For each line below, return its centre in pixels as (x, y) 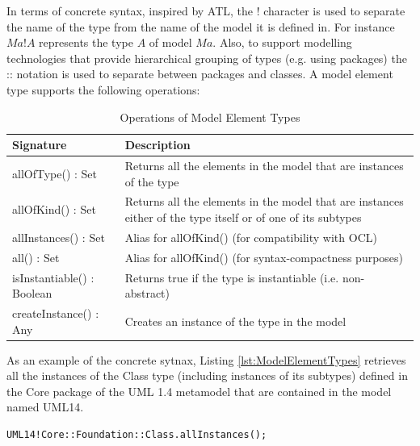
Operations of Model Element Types (210, 117)
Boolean (32, 293)
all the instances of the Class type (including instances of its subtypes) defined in (207, 375)
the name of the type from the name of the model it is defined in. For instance (201, 26)
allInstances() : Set (59, 237)
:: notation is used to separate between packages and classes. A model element (200, 74)
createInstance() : (56, 313)
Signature (40, 145)
